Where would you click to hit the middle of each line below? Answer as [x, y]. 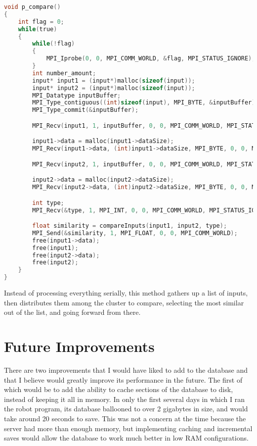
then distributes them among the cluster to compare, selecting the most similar [124, 302]
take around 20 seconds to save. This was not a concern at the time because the [125, 418]
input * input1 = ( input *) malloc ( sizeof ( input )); [114, 80]
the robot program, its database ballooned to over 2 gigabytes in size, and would [126, 409]
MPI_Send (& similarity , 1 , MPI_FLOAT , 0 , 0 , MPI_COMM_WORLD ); [135, 233]
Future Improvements [79, 346]
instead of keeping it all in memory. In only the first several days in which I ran [124, 399]
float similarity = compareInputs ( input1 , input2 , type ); [130, 226]
